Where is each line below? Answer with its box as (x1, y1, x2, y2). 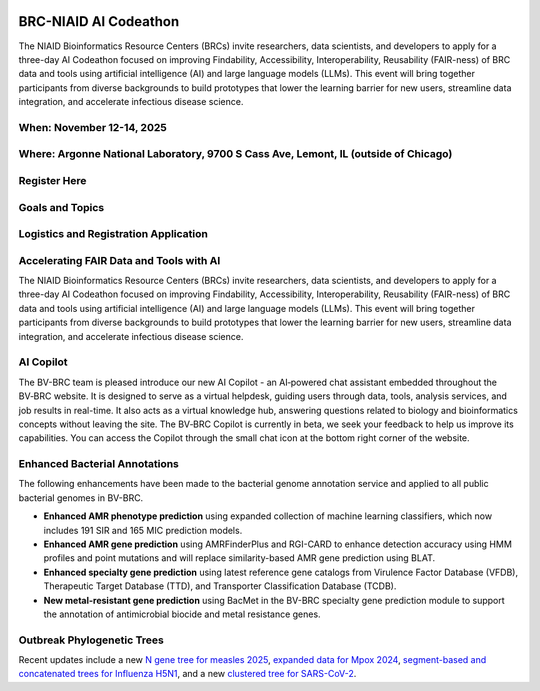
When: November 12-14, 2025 (18, 120, 167, 134)
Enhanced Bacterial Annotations (18, 457, 180, 471)
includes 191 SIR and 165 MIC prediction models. (43, 524, 243, 536)
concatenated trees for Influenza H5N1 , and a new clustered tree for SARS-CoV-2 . (18, 668, 357, 680)
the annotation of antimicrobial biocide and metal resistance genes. (43, 608, 321, 620)
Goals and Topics (18, 200, 105, 214)
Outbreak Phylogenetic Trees (18, 633, 164, 647)
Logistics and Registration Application (18, 227, 209, 241)
